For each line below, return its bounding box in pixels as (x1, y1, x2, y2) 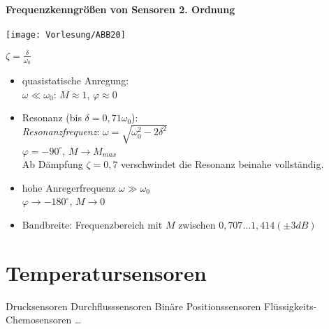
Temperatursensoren (6, 258, 207, 286)
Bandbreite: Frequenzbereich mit (22, 217, 163, 231)
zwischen (178, 217, 216, 231)
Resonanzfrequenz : (22, 124, 100, 139)
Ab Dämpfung (22, 157, 83, 171)
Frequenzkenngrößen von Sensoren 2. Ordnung (6, 1, 235, 16)
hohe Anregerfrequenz (22, 180, 116, 194)
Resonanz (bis (22, 110, 82, 125)
